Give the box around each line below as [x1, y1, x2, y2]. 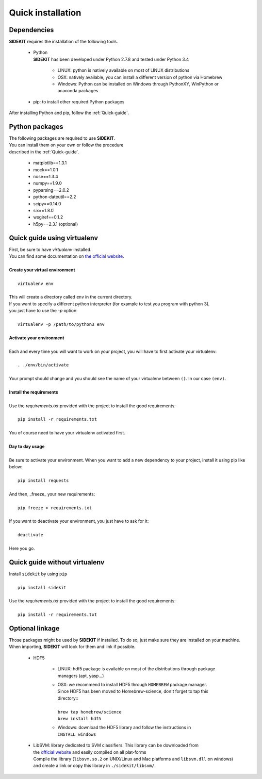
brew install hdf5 [57, 716, 101, 721]
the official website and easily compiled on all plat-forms [33, 749, 147, 755]
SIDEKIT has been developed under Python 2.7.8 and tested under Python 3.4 [33, 56, 189, 62]
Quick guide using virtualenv [9, 233, 98, 242]
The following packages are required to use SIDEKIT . [9, 135, 115, 141]
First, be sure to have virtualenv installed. [9, 247, 92, 252]
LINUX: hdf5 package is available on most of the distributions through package [57, 666, 215, 672]
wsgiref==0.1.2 [33, 214, 63, 220]
